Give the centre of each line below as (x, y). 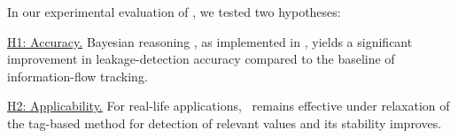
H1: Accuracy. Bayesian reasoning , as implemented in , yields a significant (210, 41)
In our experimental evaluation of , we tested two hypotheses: (174, 11)
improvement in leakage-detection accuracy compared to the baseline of (201, 59)
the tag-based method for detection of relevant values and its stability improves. (225, 123)
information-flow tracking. (78, 76)
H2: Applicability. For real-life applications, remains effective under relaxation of (229, 106)
